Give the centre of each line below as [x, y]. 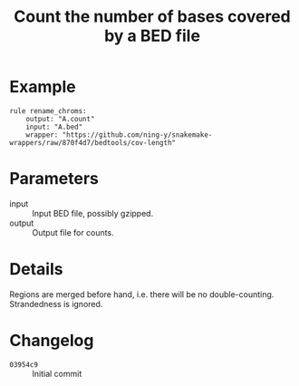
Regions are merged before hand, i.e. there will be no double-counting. [142, 294]
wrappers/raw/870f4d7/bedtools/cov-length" [93, 142]
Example [43, 87]
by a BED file [152, 36]
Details [36, 270]
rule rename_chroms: [48, 111]
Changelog [52, 341]
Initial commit [57, 373]
